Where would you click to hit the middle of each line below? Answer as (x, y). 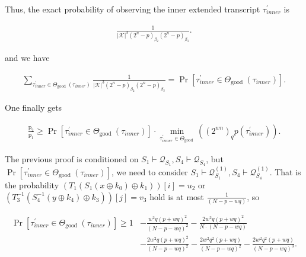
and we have (27, 58)
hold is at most (177, 196)
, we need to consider (150, 172)
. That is (285, 172)
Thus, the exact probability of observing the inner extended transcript (133, 9)
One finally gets (34, 107)
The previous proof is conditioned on (72, 159)
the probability (32, 185)
